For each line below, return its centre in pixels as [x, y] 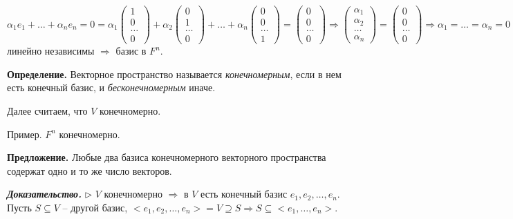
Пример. [25, 134]
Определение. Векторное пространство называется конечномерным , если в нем [174, 74]
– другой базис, [95, 207]
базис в [131, 51]
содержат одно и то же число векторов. [90, 170]
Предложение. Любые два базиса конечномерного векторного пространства [167, 157]
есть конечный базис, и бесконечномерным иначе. [111, 87]
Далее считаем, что [47, 110]
